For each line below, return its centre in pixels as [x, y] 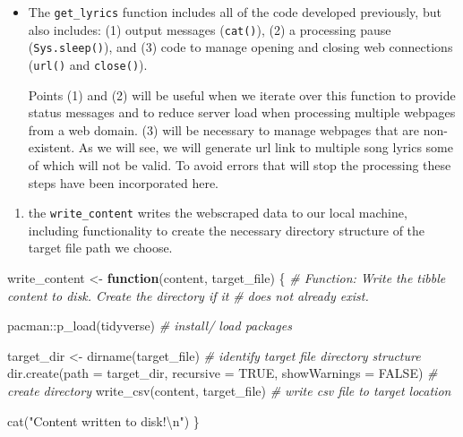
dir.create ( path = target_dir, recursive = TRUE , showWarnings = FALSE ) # [223, 373]
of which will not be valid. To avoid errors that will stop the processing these [240, 165]
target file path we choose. [100, 248]
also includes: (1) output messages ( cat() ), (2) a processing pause [210, 29]
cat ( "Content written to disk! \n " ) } [103, 420]
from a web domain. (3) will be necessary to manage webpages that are [224, 129]
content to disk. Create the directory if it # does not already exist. [188, 295]
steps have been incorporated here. [124, 182]
